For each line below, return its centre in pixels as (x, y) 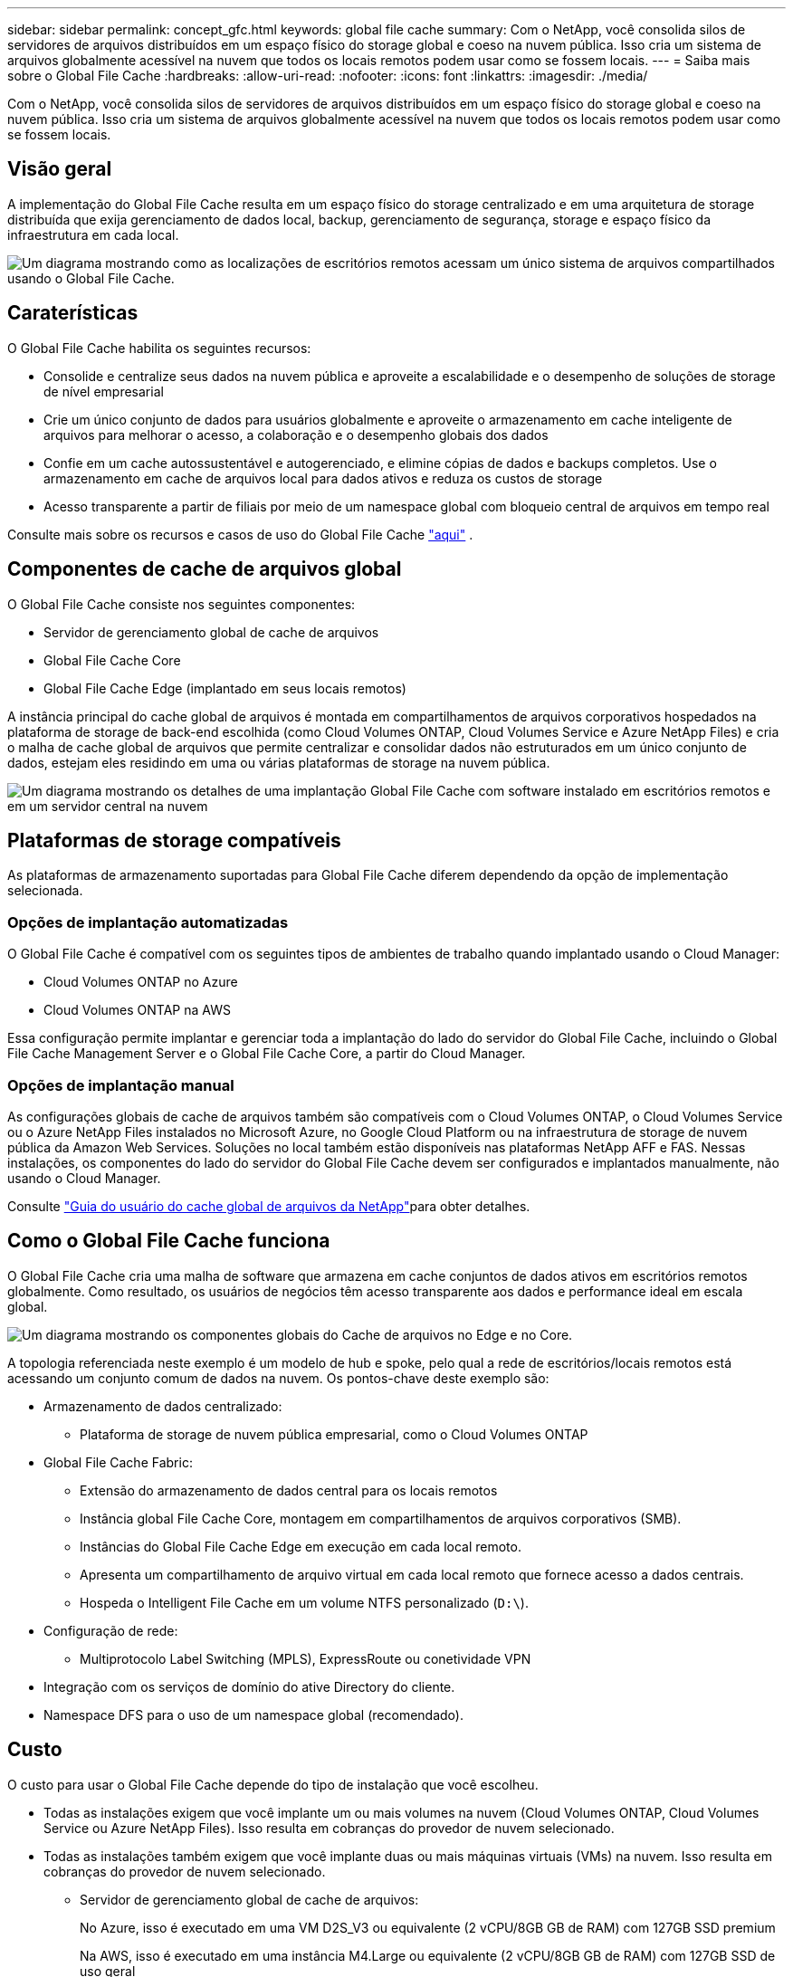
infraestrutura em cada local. (93, 234)
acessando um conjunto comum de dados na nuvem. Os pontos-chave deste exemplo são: (278, 1378)
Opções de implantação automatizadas (148, 922)
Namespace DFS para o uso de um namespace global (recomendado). (253, 1714)
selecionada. (45, 891)
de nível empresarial (104, 391)
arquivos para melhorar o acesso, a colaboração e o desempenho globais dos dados (296, 435)
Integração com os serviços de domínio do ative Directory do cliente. (249, 1686)
